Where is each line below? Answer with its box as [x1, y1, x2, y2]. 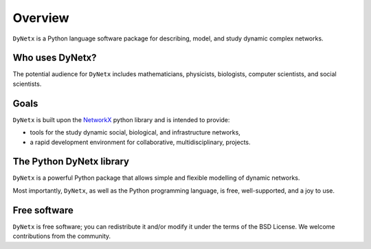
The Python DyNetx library [12, 156, 130, 167]
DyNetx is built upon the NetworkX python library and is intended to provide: [12, 115, 230, 123]
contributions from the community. [12, 232, 111, 240]
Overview [12, 10, 69, 25]
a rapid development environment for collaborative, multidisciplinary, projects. [30, 138, 251, 146]
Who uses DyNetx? [12, 52, 97, 64]
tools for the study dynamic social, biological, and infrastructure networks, [30, 128, 240, 137]
